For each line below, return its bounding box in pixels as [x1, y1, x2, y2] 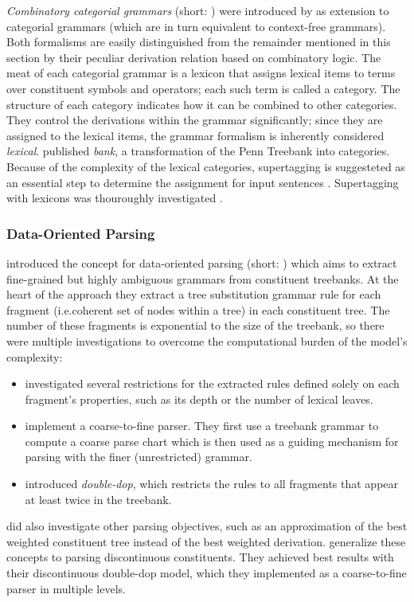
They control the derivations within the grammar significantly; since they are [6, 111, 383, 128]
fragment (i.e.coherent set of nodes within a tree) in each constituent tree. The [6, 301, 390, 318]
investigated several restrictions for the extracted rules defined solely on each [25, 375, 400, 392]
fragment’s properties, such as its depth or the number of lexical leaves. [25, 390, 373, 407]
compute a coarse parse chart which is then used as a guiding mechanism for [25, 432, 399, 449]
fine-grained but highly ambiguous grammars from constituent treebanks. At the [6, 270, 399, 287]
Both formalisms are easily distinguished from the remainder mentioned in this [6, 33, 391, 50]
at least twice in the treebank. [25, 491, 172, 507]
